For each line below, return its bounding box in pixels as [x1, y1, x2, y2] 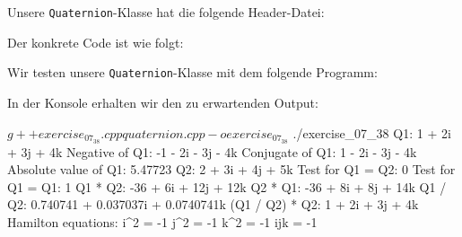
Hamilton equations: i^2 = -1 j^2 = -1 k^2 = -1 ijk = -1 [7, 212, 318, 231]
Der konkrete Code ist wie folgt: [7, 32, 184, 51]
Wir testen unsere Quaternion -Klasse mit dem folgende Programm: [7, 63, 378, 82]
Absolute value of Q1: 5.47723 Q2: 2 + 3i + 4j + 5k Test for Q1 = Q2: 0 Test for [7, 160, 456, 179]
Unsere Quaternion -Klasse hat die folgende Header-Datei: [7, 3, 325, 22]
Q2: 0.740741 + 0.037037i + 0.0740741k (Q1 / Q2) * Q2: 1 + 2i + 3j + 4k [7, 195, 419, 214]
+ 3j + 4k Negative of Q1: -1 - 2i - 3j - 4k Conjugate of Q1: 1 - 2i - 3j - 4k [7, 142, 417, 161]
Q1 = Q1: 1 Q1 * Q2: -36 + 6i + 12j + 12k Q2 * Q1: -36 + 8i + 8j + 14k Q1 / [7, 177, 447, 196]
